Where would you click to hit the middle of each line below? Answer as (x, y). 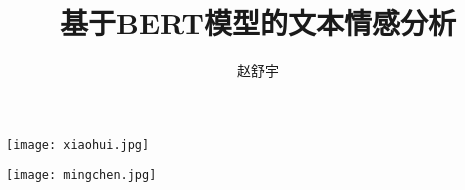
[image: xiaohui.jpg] (78, 144)
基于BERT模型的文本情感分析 (258, 22)
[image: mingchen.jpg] (81, 175)
